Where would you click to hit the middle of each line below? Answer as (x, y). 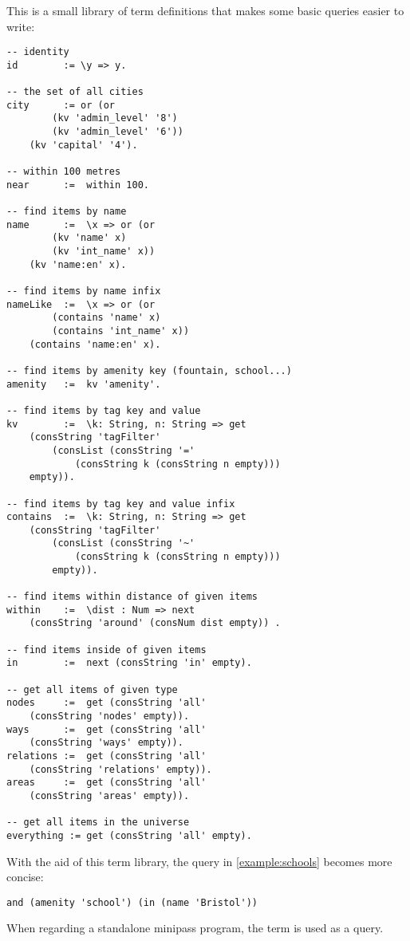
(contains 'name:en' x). (95, 344)
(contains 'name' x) (106, 318)
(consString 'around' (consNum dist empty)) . (155, 623)
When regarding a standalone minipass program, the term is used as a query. (195, 928)
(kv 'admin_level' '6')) (118, 132)
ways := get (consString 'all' (106, 729)
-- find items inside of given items (106, 650)
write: (21, 26)
